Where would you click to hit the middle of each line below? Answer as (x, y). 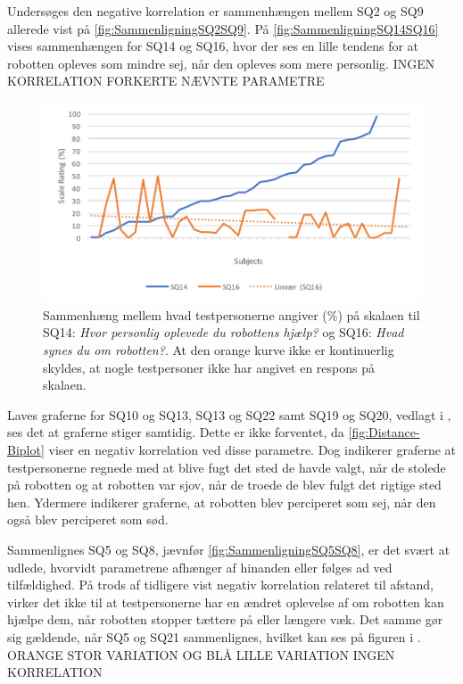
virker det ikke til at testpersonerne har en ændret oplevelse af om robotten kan (226, 602)
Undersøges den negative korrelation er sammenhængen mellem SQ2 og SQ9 (215, 11)
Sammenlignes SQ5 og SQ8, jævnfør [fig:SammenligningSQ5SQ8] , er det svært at (229, 550)
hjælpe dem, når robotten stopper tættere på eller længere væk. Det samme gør (225, 619)
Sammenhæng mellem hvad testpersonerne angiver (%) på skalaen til (231, 314)
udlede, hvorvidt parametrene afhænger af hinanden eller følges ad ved (200, 567)
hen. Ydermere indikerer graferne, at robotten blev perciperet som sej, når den (222, 502)
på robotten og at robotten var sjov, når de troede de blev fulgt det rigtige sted (224, 485)
